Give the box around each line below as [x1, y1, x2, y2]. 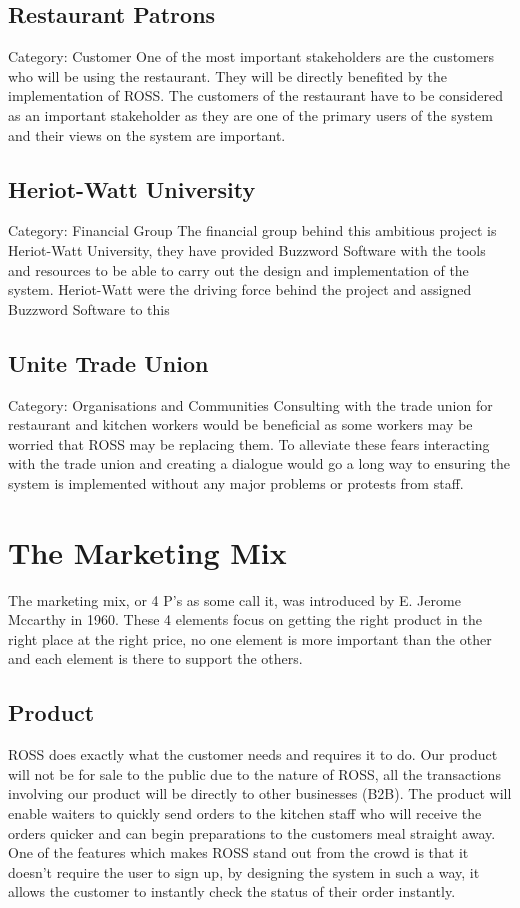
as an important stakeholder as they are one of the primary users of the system [8, 104, 493, 125]
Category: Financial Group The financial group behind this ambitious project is [8, 220, 497, 241]
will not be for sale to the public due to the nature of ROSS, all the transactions [8, 763, 501, 784]
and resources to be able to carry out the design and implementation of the [8, 259, 469, 280]
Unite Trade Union [8, 347, 209, 378]
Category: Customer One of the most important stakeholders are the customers [8, 46, 494, 67]
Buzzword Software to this [8, 298, 170, 319]
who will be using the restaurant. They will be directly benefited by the [8, 65, 447, 86]
